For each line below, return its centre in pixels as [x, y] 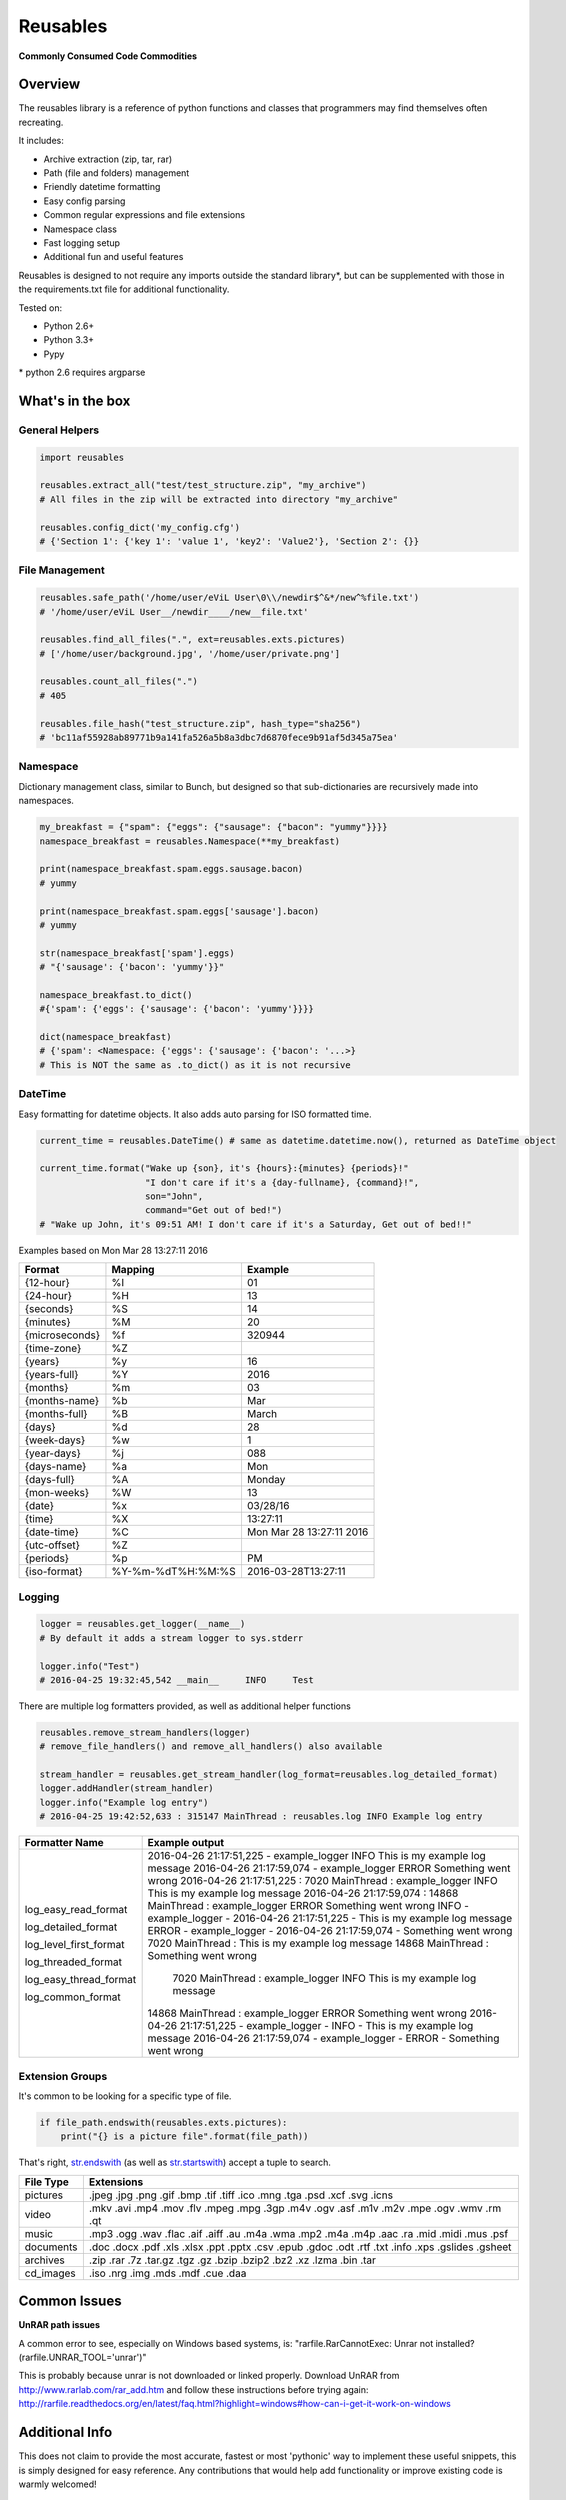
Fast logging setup [81, 242]
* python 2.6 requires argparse [82, 372]
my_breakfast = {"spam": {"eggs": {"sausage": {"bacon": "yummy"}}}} [213, 827]
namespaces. [46, 801]
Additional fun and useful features [113, 257]
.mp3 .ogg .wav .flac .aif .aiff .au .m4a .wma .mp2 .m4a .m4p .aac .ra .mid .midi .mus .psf [298, 2233]
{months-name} [62, 1401]
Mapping [133, 1270]
